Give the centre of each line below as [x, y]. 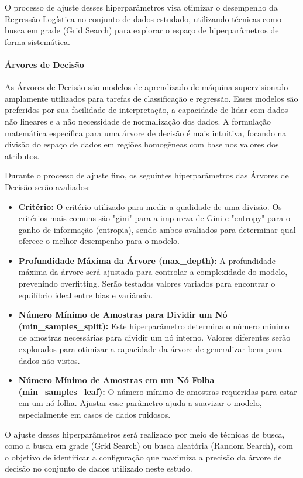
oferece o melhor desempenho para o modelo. [99, 241]
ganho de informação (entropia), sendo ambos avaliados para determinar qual [157, 229]
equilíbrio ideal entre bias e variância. [86, 295]
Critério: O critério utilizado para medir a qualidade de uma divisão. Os [150, 206]
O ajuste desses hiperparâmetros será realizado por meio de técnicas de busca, [145, 434]
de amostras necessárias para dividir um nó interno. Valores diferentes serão [154, 337]
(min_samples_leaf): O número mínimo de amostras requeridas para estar [158, 391]
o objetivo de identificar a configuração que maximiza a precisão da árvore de [143, 457]
